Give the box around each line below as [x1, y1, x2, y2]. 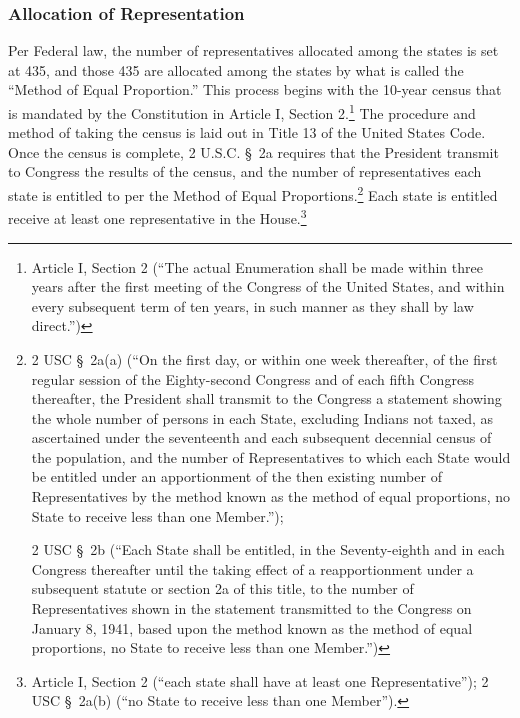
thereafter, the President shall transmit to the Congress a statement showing [31, 388, 502, 409]
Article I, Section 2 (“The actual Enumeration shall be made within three [31, 256, 483, 277]
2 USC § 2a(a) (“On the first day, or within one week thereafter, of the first [31, 348, 498, 369]
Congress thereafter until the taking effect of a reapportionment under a [31, 558, 474, 579]
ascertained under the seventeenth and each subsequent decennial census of [31, 427, 492, 448]
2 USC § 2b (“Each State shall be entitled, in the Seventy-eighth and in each [31, 539, 505, 560]
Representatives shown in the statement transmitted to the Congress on [31, 598, 472, 619]
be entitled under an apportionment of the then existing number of [31, 466, 442, 487]
